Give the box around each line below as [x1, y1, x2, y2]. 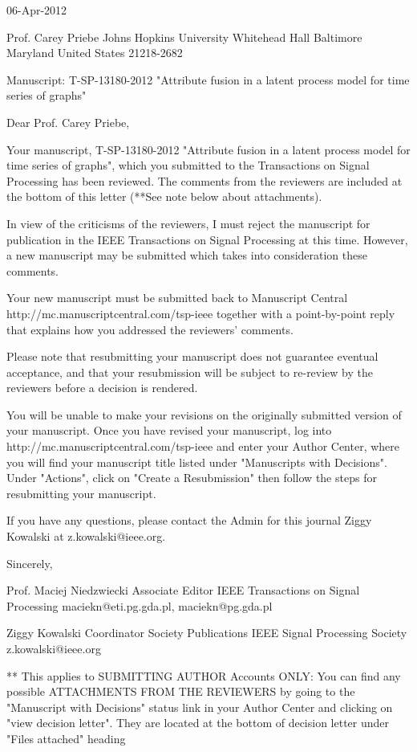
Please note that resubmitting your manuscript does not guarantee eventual [6, 348, 379, 365]
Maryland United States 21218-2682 [6, 44, 183, 61]
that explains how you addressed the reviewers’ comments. [6, 321, 294, 337]
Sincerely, [6, 554, 53, 571]
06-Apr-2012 [6, 2, 67, 18]
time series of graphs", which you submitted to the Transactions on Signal [6, 157, 370, 174]
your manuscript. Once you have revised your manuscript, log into [6, 422, 332, 439]
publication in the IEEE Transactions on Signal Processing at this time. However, [6, 231, 408, 247]
